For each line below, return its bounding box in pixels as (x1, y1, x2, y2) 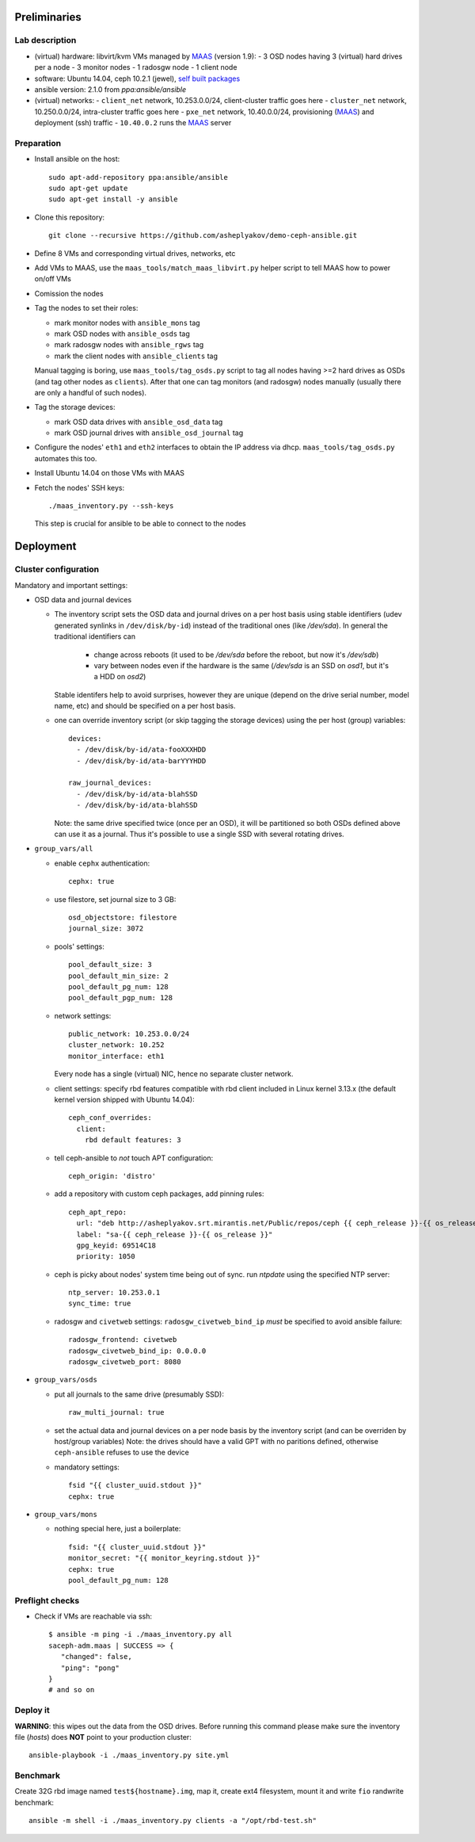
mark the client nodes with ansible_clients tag (54, 351, 218, 361)
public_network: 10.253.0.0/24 (68, 1030, 190, 1038)
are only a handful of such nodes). (34, 388, 146, 397)
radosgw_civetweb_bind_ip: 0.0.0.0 (68, 1346, 207, 1355)
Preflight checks (14, 1595, 80, 1606)
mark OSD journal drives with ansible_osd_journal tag (54, 428, 244, 438)
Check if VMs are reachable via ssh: (34, 1611, 152, 1621)
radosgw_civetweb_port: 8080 (68, 1358, 181, 1366)
